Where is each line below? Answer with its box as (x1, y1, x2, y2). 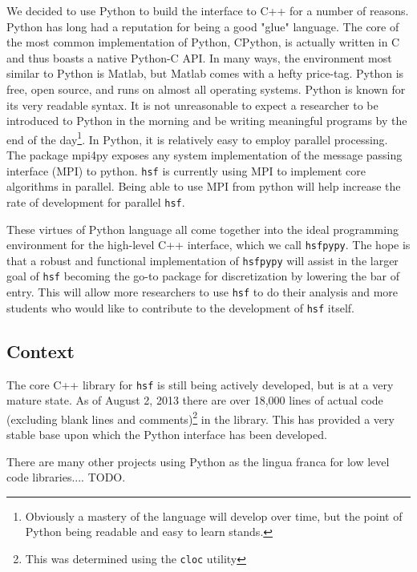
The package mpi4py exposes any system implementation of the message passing (6, 147, 403, 163)
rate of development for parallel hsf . (6, 193, 185, 210)
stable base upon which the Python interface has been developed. (6, 426, 327, 443)
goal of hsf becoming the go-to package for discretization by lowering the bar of (6, 268, 399, 284)
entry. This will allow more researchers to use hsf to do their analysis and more (6, 284, 399, 300)
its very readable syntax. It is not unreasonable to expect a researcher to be (6, 96, 379, 113)
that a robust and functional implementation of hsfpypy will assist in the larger (6, 252, 399, 268)
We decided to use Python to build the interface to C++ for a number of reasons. (6, 2, 409, 18)
